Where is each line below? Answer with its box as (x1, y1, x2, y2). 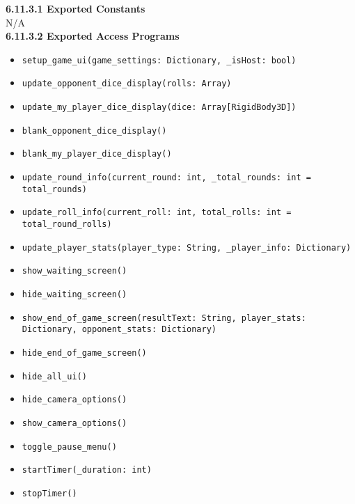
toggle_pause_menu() (22, 441, 117, 452)
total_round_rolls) (22, 219, 112, 230)
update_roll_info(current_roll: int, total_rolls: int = (22, 207, 292, 218)
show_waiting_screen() (22, 266, 127, 276)
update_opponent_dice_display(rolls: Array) (22, 79, 232, 89)
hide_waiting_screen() (22, 290, 127, 299)
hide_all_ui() (22, 371, 87, 381)
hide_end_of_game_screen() (22, 347, 147, 358)
